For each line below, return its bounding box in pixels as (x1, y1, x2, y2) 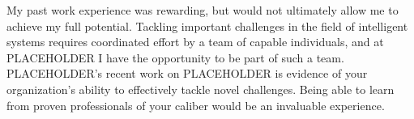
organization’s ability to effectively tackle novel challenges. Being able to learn (6, 80, 395, 97)
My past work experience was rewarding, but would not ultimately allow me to (6, 2, 399, 18)
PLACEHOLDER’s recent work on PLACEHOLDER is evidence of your (6, 65, 368, 82)
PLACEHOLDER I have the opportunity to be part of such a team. (6, 49, 344, 66)
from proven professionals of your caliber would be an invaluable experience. (6, 96, 385, 113)
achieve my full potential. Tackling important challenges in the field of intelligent (6, 17, 408, 34)
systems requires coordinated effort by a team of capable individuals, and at (6, 33, 384, 50)
